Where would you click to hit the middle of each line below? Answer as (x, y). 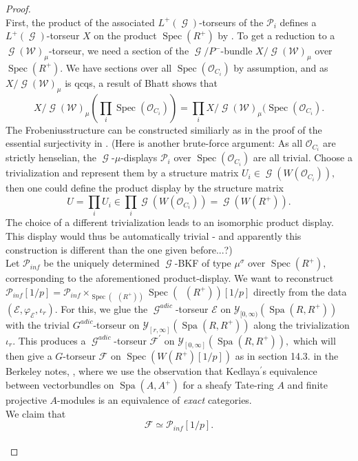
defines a (298, 22)
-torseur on (116, 324)
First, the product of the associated (80, 22)
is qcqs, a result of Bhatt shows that (141, 82)
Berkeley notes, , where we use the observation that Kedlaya (133, 371)
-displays (139, 157)
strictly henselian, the (51, 157)
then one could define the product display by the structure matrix (145, 188)
